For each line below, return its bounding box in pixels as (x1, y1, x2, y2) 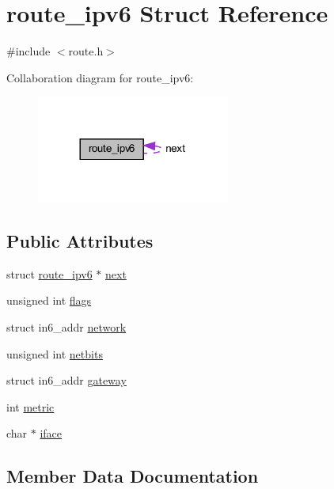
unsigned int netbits (6, 345, 103, 362)
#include (6, 43, 51, 59)
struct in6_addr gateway (6, 372, 127, 389)
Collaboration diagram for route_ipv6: (6, 69, 194, 85)
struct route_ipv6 (6, 265, 93, 282)
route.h (68, 43, 104, 59)
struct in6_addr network (6, 319, 127, 335)
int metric (6, 398, 55, 415)
